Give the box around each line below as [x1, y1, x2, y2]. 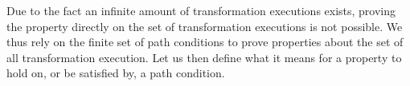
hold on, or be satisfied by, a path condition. [6, 64, 225, 81]
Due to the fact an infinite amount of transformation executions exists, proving [6, 2, 396, 18]
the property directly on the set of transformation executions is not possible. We [6, 18, 403, 34]
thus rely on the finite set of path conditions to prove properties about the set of [6, 33, 404, 50]
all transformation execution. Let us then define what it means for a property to [6, 49, 402, 65]
